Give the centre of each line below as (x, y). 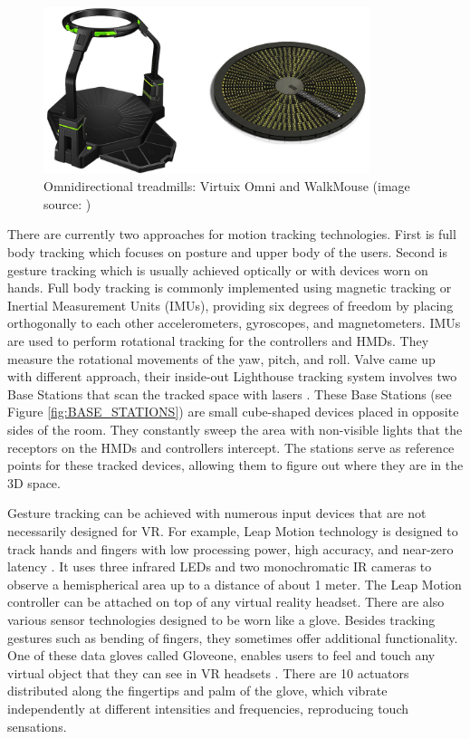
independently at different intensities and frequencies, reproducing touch (208, 708)
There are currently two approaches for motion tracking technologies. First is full (232, 234)
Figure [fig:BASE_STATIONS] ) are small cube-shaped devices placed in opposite (233, 412)
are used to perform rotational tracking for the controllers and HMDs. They (218, 341)
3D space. (34, 482)
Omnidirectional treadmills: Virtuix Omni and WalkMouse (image (227, 186)
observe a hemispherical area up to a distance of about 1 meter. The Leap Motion (235, 584)
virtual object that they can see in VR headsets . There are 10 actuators (208, 672)
